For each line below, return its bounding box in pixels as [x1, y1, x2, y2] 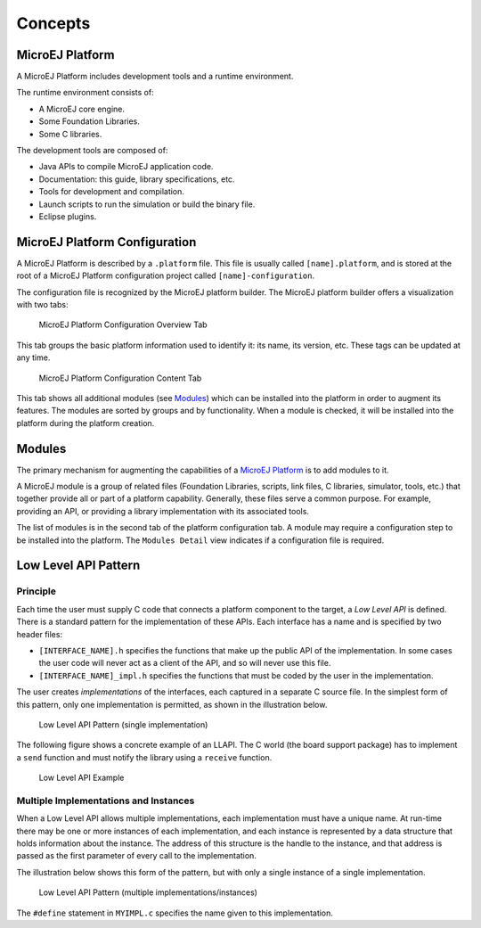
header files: [16, 628, 62, 639]
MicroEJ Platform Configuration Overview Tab [38, 319, 208, 330]
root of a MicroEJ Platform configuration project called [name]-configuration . [16, 270, 315, 281]
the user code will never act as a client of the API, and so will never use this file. [38, 658, 331, 669]
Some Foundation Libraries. [38, 116, 140, 127]
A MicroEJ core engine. [38, 103, 125, 114]
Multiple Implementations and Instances [16, 794, 195, 807]
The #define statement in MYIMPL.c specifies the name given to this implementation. [16, 907, 334, 918]
